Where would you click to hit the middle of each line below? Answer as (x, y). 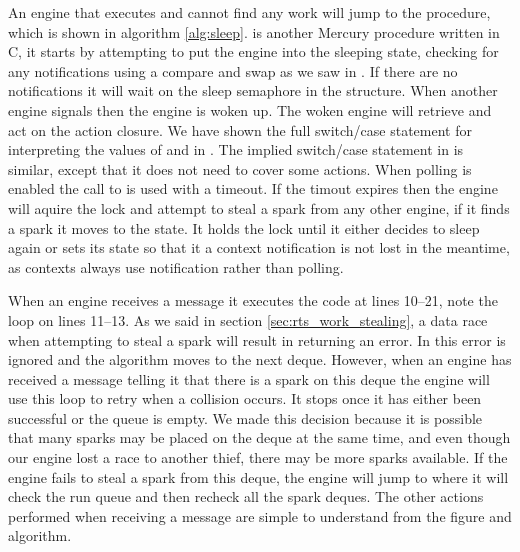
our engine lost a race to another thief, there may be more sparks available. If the (258, 457)
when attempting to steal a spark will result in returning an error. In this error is (257, 339)
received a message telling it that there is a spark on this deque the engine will (249, 378)
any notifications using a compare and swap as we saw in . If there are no (233, 70)
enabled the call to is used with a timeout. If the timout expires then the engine (253, 188)
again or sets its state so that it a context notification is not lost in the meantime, (259, 247)
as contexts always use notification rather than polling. (176, 266)
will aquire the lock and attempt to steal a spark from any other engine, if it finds (259, 207)
